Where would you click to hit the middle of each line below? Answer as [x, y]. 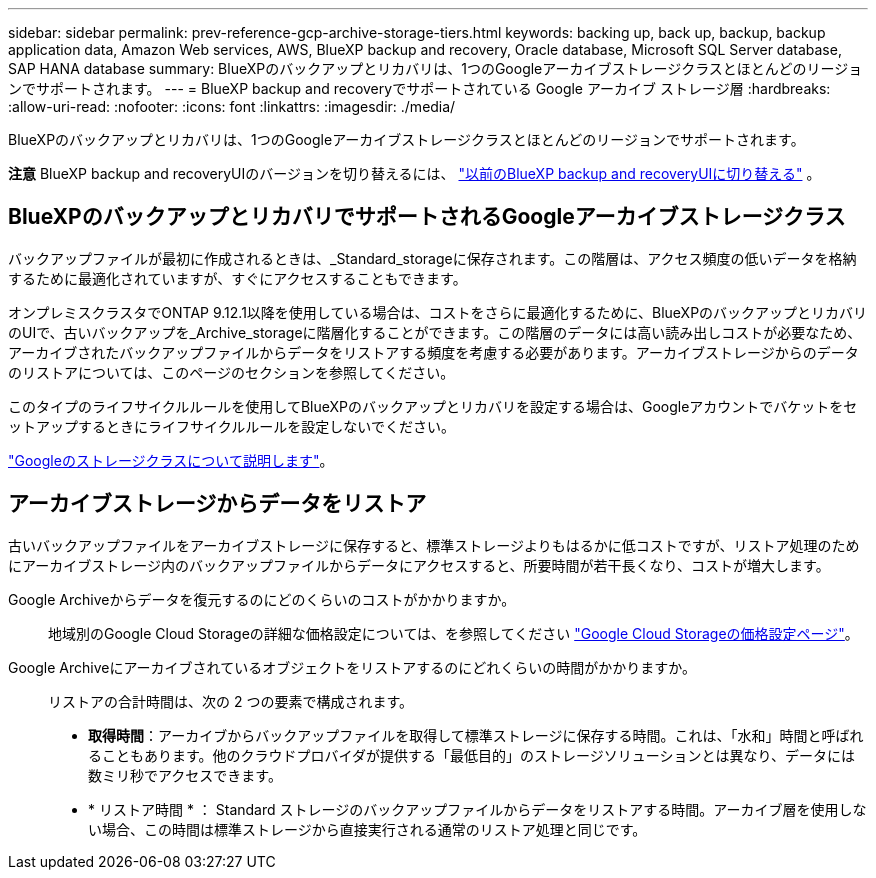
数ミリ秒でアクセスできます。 [185, 775]
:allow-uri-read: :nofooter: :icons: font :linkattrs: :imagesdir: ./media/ [232, 106]
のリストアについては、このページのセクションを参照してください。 [231, 372]
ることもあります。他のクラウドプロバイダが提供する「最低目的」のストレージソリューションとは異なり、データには [471, 755]
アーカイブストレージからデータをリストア [217, 504]
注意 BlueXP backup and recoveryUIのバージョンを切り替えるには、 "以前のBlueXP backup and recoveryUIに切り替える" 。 [414, 173]
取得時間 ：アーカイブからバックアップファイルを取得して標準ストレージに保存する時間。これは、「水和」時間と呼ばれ [476, 735]
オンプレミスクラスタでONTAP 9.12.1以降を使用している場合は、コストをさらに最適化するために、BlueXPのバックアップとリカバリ [438, 312]
